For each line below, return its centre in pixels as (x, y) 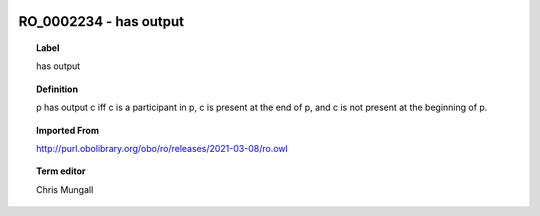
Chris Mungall (65, 189)
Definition (57, 89)
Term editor (61, 171)
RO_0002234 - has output (101, 21)
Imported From (68, 130)
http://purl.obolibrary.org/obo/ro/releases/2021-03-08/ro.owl (162, 148)
